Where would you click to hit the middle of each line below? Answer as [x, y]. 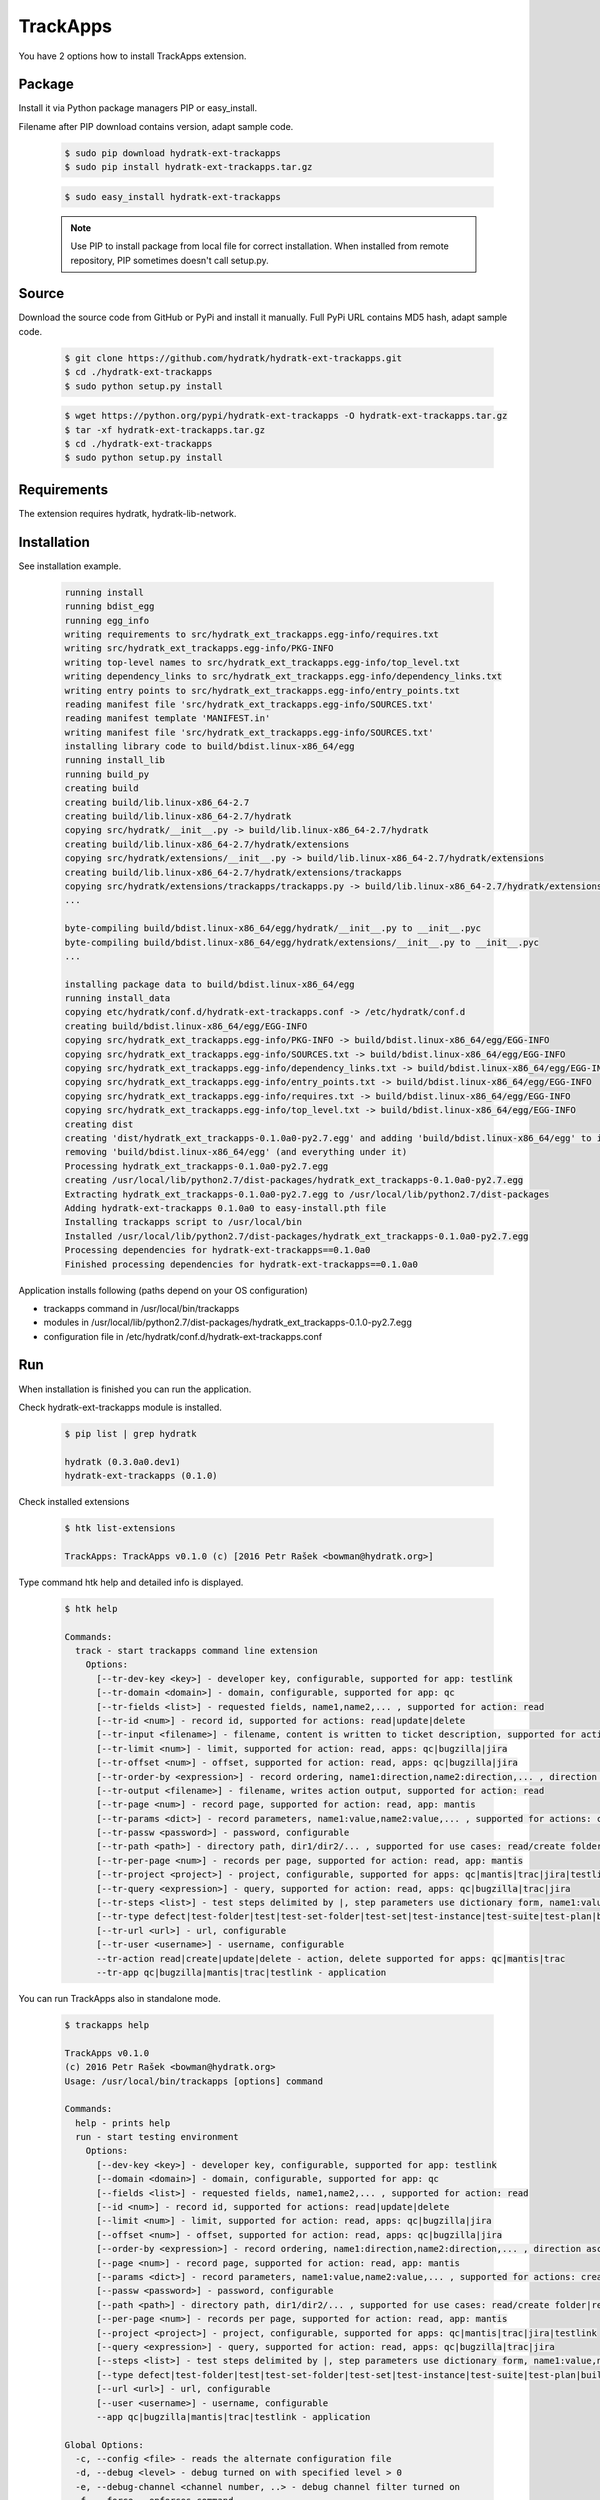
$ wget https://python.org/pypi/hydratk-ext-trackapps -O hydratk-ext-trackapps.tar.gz [286, 416]
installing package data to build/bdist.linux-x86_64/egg [209, 984]
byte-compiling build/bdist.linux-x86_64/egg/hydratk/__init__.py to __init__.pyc [273, 928]
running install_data [117, 998]
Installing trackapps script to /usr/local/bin [183, 1222]
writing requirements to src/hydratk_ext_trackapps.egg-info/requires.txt [252, 634]
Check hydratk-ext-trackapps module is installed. [120, 1407]
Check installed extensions [74, 1502]
